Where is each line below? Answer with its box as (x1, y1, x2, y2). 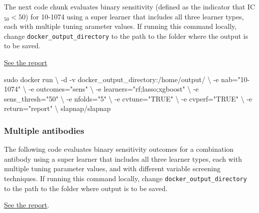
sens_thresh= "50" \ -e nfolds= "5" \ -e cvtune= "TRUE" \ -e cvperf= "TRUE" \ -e (4, 93, 253, 104)
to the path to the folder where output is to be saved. (4, 183, 168, 193)
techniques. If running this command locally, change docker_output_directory (4, 173, 247, 183)
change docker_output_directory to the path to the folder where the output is (4, 30, 248, 41)
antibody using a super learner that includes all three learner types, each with (4, 153, 242, 164)
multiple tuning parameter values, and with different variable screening (4, 163, 221, 174)
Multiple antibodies (4, 124, 84, 136)
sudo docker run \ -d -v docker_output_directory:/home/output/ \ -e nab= (4, 74, 238, 84)
